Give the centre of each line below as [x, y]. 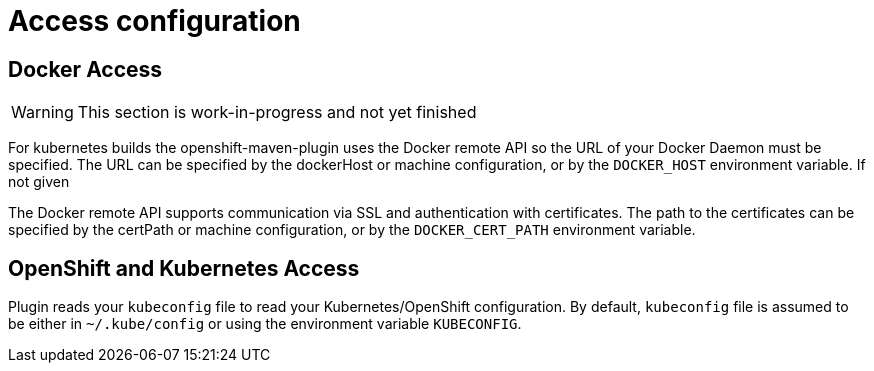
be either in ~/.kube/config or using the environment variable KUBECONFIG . [265, 324]
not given [39, 182]
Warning [42, 112]
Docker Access [85, 69]
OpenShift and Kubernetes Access [184, 268]
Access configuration [154, 21]
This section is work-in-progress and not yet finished [277, 112]
